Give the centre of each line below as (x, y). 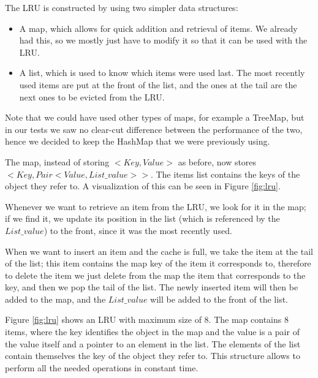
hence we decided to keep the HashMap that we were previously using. (138, 141)
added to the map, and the (55, 299)
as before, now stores (217, 161)
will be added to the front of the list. (219, 299)
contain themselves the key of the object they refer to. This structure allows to (153, 356)
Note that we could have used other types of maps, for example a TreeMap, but (155, 117)
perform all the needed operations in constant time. (102, 367)
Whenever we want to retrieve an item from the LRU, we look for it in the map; (156, 206)
